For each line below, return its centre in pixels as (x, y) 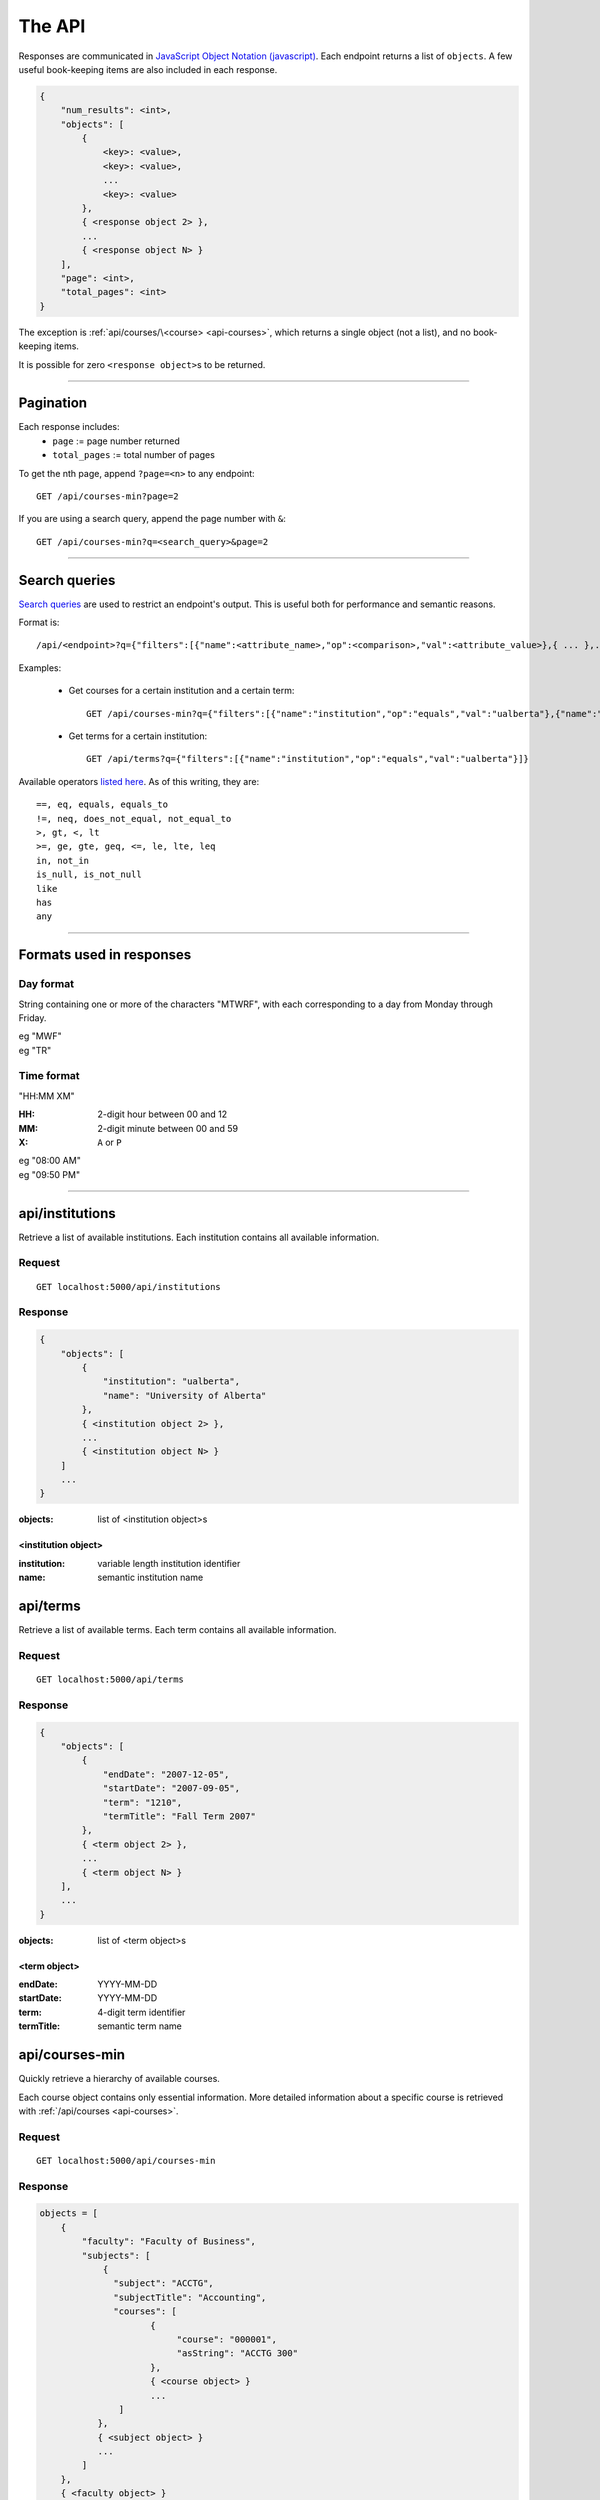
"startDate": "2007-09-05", (171, 1788)
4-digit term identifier (141, 2012)
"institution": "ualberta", (171, 1381)
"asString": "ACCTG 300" (237, 2353)
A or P (109, 1142)
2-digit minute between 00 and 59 (168, 1128)
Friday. (32, 1017)
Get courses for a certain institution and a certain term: (181, 691)
